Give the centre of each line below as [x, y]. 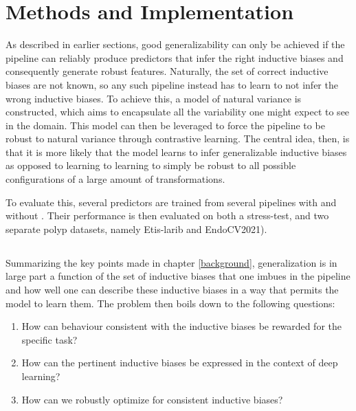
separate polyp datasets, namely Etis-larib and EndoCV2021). [136, 229]
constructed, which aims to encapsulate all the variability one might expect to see [178, 112]
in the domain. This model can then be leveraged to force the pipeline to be [165, 125]
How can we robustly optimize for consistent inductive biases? [152, 399]
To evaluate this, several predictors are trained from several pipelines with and [171, 202]
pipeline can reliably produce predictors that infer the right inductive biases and [175, 57]
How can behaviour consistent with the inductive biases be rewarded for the [181, 326]
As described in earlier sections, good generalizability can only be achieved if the [175, 44]
